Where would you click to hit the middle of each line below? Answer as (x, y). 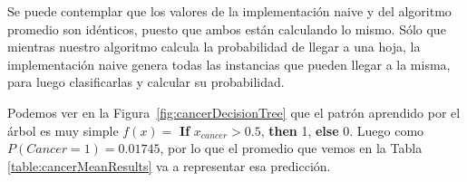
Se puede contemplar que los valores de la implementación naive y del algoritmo (229, 11)
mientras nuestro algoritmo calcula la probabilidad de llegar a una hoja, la (214, 47)
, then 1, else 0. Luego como (342, 130)
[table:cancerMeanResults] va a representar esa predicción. (169, 165)
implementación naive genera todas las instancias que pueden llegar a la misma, (229, 64)
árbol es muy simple (63, 130)
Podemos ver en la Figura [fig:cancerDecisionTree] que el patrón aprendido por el (234, 112)
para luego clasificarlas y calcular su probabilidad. (146, 82)
